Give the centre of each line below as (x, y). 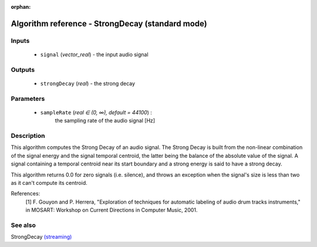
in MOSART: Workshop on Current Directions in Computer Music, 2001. (112, 210)
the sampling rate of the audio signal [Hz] (105, 121)
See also (23, 225)
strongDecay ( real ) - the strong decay (87, 83)
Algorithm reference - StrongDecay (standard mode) (109, 23)
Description (28, 136)
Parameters (28, 99)
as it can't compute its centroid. (49, 182)
